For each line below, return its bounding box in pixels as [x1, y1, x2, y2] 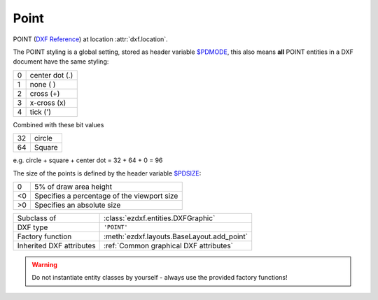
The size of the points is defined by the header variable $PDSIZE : [13, 169, 202, 178]
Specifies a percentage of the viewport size [34, 191, 178, 201]
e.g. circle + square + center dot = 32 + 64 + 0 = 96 [13, 156, 163, 164]
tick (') [29, 107, 52, 117]
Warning [31, 260, 57, 269]
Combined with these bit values [13, 120, 104, 129]
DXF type [17, 222, 48, 232]
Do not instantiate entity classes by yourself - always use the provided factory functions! [31, 273, 288, 282]
